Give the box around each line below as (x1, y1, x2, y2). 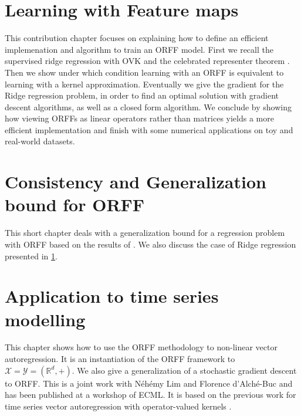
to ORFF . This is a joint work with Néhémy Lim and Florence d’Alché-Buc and (5, 377, 293, 389)
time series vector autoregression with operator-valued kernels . (5, 400, 232, 412)
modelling (5, 307, 86, 331)
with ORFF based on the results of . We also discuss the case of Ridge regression (5, 238, 296, 250)
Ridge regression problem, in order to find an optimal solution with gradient (5, 89, 279, 102)
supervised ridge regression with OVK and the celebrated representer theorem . (5, 55, 290, 67)
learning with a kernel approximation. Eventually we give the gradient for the (5, 77, 284, 90)
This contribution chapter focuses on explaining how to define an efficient (5, 32, 269, 44)
